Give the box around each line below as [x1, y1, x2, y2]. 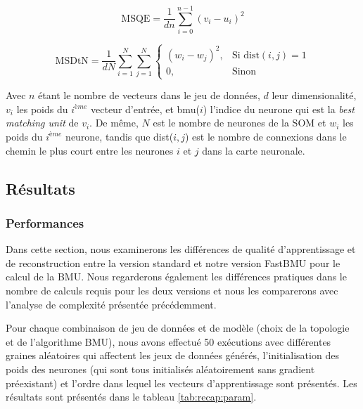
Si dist [231, 50, 260, 60]
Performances [6, 214, 84, 231]
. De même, [89, 115, 139, 130]
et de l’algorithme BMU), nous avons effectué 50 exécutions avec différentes [6, 334, 331, 349]
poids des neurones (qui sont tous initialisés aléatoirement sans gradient [6, 361, 315, 376]
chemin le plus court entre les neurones [6, 143, 174, 157]
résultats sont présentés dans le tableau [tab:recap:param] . [6, 389, 257, 404]
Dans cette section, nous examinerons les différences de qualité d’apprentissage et [6, 242, 356, 257]
